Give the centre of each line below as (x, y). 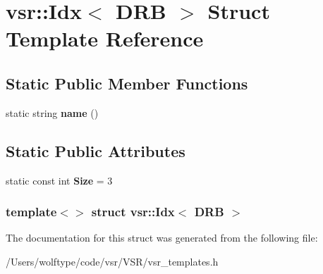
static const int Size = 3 (59, 180)
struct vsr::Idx (133, 212)
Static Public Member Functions (127, 83)
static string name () (52, 112)
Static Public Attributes (96, 150)
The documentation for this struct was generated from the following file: (162, 238)
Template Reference (105, 38)
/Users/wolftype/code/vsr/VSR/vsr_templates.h (112, 261)
